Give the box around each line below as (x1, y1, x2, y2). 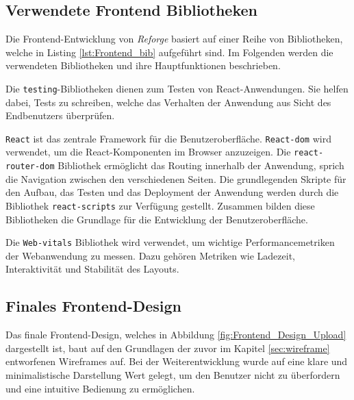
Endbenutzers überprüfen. (5, 108, 115, 123)
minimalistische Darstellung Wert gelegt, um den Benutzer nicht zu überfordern (5, 368, 340, 382)
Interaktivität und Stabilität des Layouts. (5, 262, 179, 276)
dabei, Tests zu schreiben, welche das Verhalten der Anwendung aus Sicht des (5, 95, 331, 109)
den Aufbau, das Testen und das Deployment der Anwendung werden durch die (5, 185, 339, 199)
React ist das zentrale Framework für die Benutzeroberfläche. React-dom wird (5, 131, 331, 145)
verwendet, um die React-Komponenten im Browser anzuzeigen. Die (5, 145, 291, 159)
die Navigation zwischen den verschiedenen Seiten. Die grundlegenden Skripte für (5, 171, 346, 186)
